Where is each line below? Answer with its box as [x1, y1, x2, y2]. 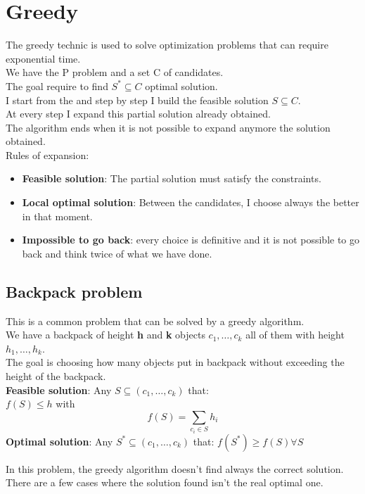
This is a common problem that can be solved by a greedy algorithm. [6, 313, 305, 328]
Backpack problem [6, 280, 143, 302]
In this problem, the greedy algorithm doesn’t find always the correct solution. [6, 461, 344, 476]
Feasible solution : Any [6, 382, 112, 397]
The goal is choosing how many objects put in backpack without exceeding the [6, 355, 345, 369]
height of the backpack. [6, 369, 106, 384]
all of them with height [245, 327, 345, 342]
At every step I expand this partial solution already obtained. [6, 106, 271, 121]
